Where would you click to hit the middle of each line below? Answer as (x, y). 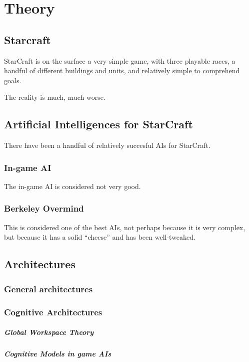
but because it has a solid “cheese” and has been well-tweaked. (100, 237)
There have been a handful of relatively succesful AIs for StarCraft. (107, 145)
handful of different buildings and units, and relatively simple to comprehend (122, 70)
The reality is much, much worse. (55, 97)
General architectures (48, 289)
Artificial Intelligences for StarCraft (98, 124)
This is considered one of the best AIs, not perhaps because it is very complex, (125, 227)
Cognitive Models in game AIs (58, 353)
